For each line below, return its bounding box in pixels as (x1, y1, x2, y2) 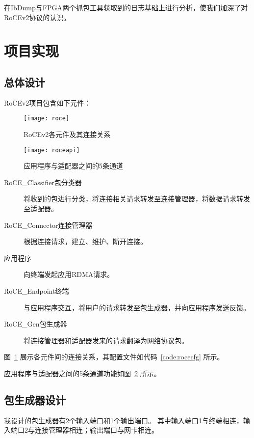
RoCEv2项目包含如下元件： (4, 97, 91, 108)
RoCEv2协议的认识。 (4, 12, 71, 22)
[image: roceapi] (24, 146, 80, 154)
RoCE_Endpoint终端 (4, 286, 69, 296)
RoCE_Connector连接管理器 (4, 219, 93, 230)
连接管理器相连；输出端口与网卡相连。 (34, 425, 158, 435)
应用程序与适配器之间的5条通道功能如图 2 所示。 (4, 368, 161, 378)
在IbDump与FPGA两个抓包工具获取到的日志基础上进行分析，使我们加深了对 (4, 2, 248, 12)
